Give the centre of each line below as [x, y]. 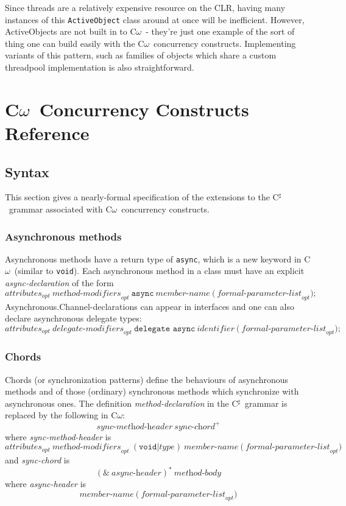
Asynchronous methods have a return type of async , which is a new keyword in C [158, 258]
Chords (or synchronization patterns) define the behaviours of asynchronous [147, 379]
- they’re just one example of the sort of [220, 31]
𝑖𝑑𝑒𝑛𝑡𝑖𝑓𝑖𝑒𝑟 [216, 329]
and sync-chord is [37, 459]
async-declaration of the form [59, 283]
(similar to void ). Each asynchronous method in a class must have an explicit [159, 271]
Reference [47, 133]
